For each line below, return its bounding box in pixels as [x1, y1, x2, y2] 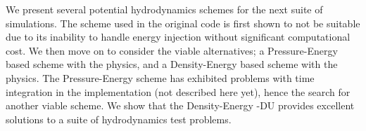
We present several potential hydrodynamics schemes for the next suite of [6, 2, 323, 16]
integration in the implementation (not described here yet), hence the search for [6, 84, 351, 99]
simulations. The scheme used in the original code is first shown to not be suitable [6, 15, 360, 30]
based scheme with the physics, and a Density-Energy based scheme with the [6, 57, 338, 71]
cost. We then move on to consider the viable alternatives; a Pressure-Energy [6, 43, 338, 57]
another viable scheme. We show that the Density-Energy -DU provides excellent [6, 98, 355, 113]
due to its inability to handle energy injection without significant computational [6, 29, 351, 44]
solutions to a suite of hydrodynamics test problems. [6, 111, 232, 126]
